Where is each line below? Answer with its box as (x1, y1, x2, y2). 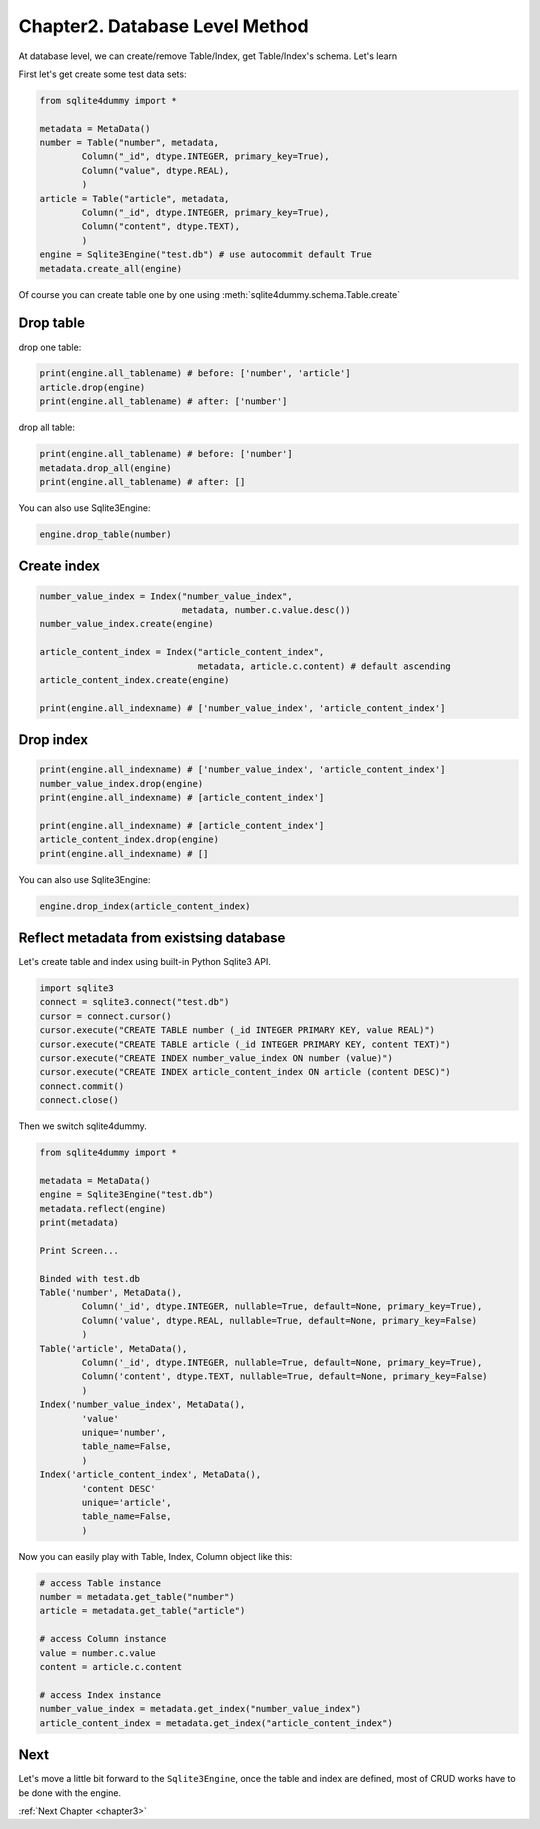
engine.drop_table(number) (39, 528, 172, 540)
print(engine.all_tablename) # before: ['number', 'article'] (39, 368, 351, 379)
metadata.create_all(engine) (39, 263, 183, 274)
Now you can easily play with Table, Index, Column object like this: (18, 1550, 293, 1562)
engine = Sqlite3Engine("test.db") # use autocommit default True (39, 249, 372, 260)
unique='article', (81, 1496, 172, 1508)
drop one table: (18, 341, 82, 353)
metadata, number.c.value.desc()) (181, 604, 351, 615)
